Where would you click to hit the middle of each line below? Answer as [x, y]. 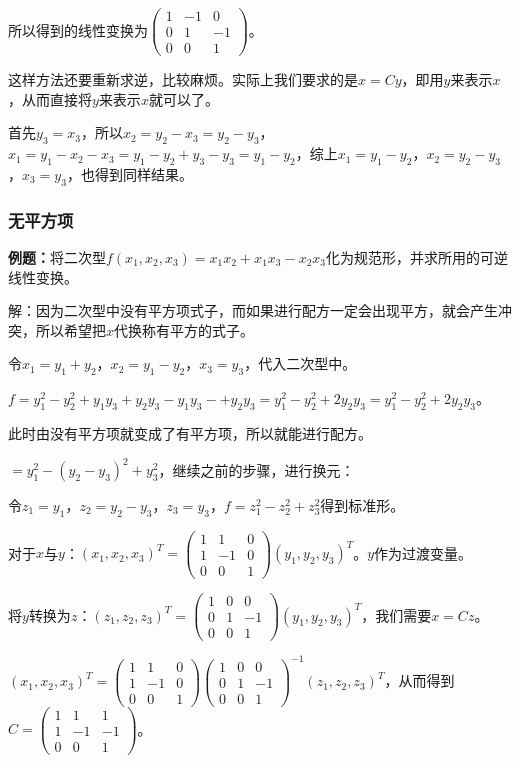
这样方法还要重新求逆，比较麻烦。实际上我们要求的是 [183, 79]
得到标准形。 [362, 505]
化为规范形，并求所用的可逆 [417, 256]
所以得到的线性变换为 [78, 29]
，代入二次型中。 [300, 363]
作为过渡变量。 [423, 552]
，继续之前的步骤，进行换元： [256, 469]
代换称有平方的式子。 [184, 329]
